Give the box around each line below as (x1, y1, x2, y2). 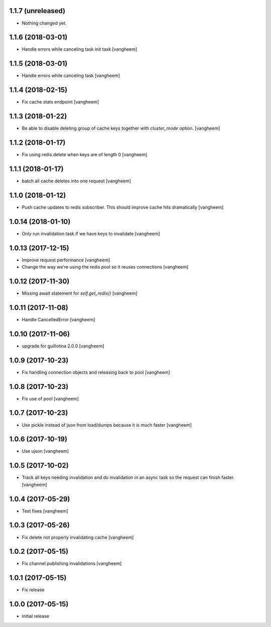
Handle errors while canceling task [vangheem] (22, 73, 120, 79)
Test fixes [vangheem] (22, 508, 68, 514)
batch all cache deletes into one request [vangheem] (22, 178, 131, 184)
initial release (22, 613, 50, 619)
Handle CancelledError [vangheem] (22, 316, 95, 322)
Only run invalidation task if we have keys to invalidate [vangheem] (22, 230, 160, 236)
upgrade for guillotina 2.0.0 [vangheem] (22, 343, 104, 349)
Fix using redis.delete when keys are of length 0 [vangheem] (22, 152, 148, 158)
